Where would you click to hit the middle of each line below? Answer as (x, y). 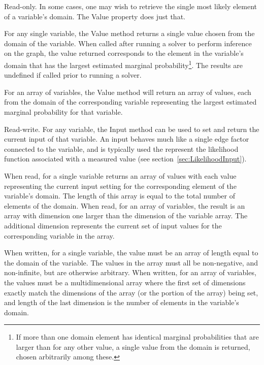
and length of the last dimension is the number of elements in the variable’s (122, 302)
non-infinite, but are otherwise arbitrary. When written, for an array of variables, (130, 272)
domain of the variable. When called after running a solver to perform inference (128, 43)
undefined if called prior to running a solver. (73, 75)
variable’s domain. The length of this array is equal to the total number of (120, 196)
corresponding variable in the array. (59, 235)
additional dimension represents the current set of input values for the (113, 225)
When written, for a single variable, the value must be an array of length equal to (131, 253)
